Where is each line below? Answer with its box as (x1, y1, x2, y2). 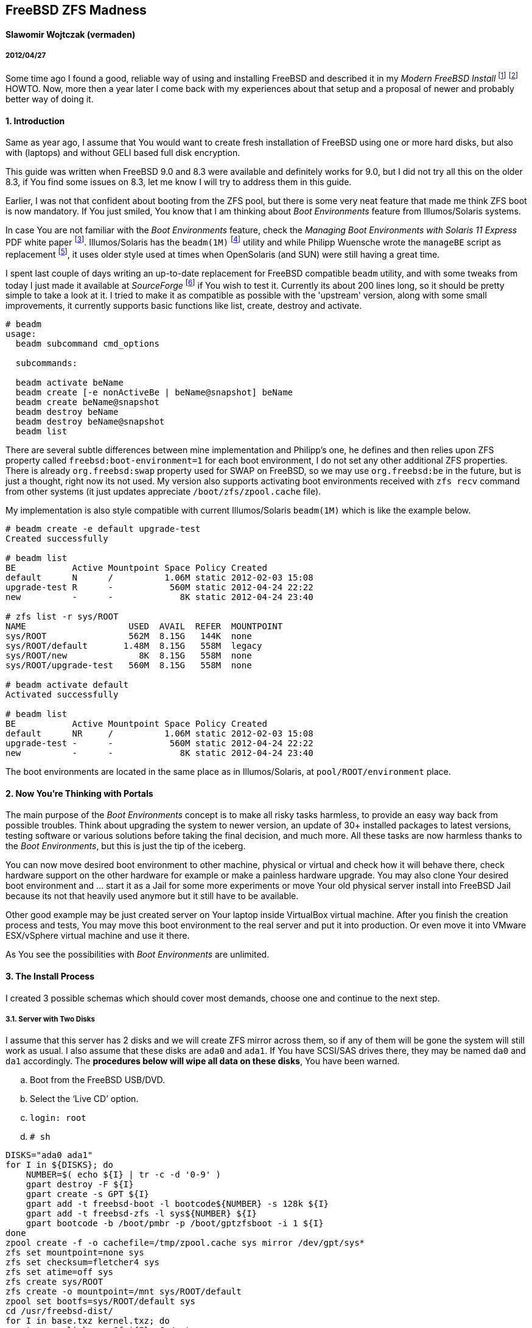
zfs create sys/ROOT (5, 1277, 103, 1287)
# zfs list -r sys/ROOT (5, 612, 119, 622)
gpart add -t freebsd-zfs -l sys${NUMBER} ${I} (26, 1209, 257, 1219)
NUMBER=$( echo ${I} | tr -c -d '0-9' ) (26, 1170, 222, 1180)
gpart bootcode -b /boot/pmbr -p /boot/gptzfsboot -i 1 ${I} (26, 1218, 324, 1229)
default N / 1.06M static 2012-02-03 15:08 (5, 573, 313, 583)
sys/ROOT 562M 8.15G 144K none (5, 631, 252, 641)
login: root (30, 1113, 86, 1123)
